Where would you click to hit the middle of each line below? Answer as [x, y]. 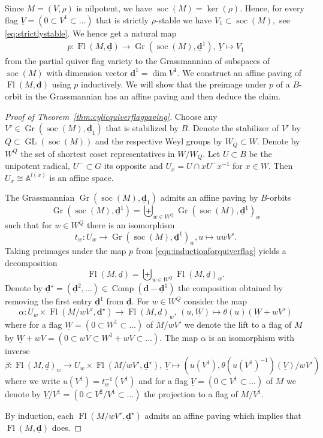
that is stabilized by [142, 128]
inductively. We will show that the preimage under [174, 84]
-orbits [279, 197]
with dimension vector [87, 72]
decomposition [31, 263]
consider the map [215, 301]
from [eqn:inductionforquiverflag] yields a [211, 251]
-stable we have [184, 19]
